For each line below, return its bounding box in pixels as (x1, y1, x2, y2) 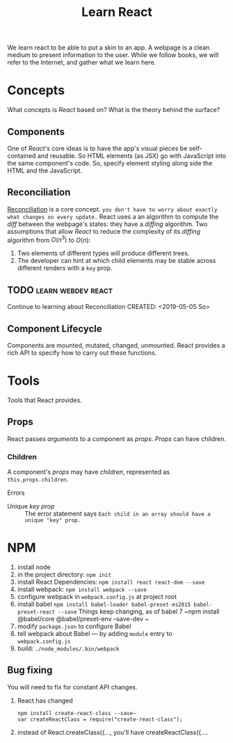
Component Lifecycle (7, 323, 102, 335)
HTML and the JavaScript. (7, 166, 82, 175)
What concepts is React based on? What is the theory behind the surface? (7, 106, 220, 114)
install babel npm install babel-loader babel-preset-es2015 (17, 600, 191, 609)
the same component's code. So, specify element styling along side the (7, 159, 213, 167)
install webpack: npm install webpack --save (17, 585, 147, 593)
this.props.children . (7, 475, 69, 484)
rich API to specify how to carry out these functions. (7, 349, 157, 357)
